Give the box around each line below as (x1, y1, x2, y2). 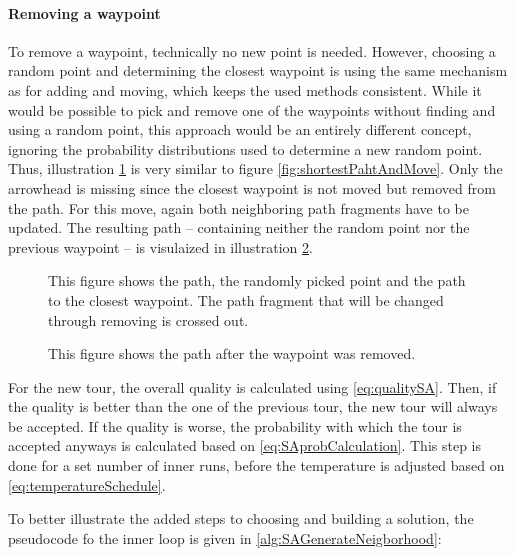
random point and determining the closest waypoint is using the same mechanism (8, 60, 508, 81)
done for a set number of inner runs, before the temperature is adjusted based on (8, 455, 505, 476)
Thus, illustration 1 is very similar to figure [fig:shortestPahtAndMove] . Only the (8, 158, 503, 179)
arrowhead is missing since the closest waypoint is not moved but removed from (8, 177, 496, 198)
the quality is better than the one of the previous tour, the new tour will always (8, 396, 498, 417)
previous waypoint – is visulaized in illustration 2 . (8, 236, 313, 257)
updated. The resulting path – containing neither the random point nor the (8, 217, 470, 238)
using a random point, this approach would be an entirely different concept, (8, 119, 472, 140)
